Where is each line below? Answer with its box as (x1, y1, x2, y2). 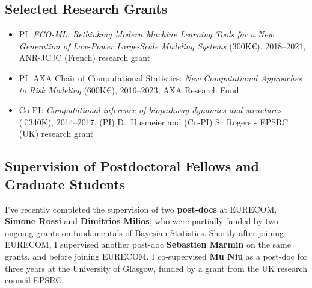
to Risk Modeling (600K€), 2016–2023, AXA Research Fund (19, 83, 239, 96)
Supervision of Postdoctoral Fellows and (5, 157, 259, 175)
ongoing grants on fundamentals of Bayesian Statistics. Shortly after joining (5, 226, 284, 239)
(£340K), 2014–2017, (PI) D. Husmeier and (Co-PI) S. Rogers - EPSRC (19, 115, 289, 128)
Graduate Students (5, 174, 126, 193)
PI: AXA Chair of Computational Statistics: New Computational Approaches (19, 71, 302, 84)
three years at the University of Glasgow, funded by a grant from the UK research (5, 261, 308, 274)
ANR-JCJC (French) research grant (19, 51, 151, 64)
